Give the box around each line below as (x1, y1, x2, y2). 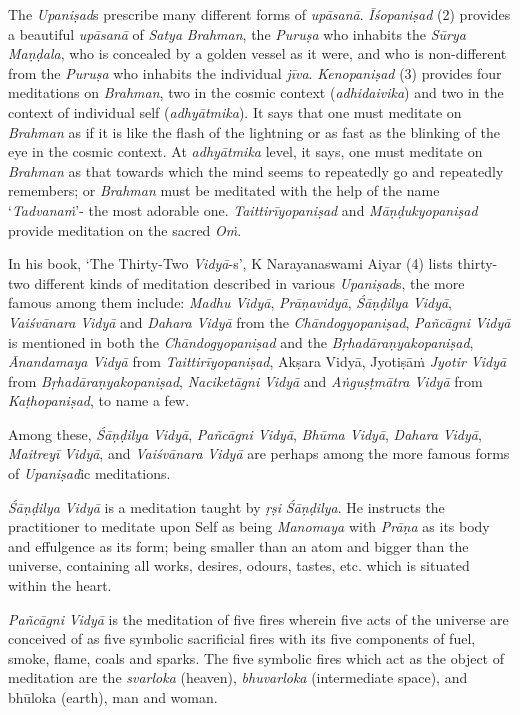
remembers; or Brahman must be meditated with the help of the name (8, 180, 440, 201)
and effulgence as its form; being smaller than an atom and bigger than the (8, 535, 469, 556)
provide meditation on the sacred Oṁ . (8, 219, 242, 240)
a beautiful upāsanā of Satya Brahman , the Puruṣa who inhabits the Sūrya (8, 23, 466, 44)
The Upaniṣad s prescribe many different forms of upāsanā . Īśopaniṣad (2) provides (8, 4, 511, 24)
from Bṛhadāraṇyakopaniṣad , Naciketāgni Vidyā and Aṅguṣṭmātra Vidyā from (8, 370, 483, 391)
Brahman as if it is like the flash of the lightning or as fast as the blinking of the (8, 121, 500, 142)
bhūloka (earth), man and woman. (8, 687, 218, 707)
